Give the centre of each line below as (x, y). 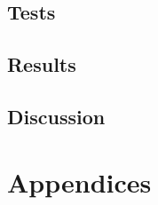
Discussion (56, 116)
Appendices (79, 181)
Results (42, 64)
